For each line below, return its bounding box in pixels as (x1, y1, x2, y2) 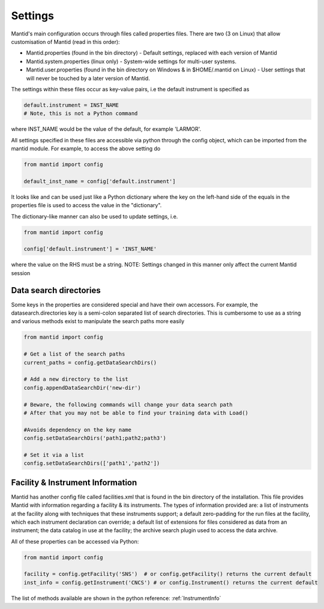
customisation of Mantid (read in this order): (11, 38, 120, 45)
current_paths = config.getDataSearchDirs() (23, 359, 157, 366)
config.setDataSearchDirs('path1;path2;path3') (23, 435, 166, 441)
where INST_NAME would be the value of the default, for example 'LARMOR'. (11, 126, 202, 133)
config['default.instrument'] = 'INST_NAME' (23, 246, 157, 252)
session (11, 269, 31, 276)
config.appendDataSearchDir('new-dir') (23, 384, 141, 391)
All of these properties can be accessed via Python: (11, 538, 139, 545)
